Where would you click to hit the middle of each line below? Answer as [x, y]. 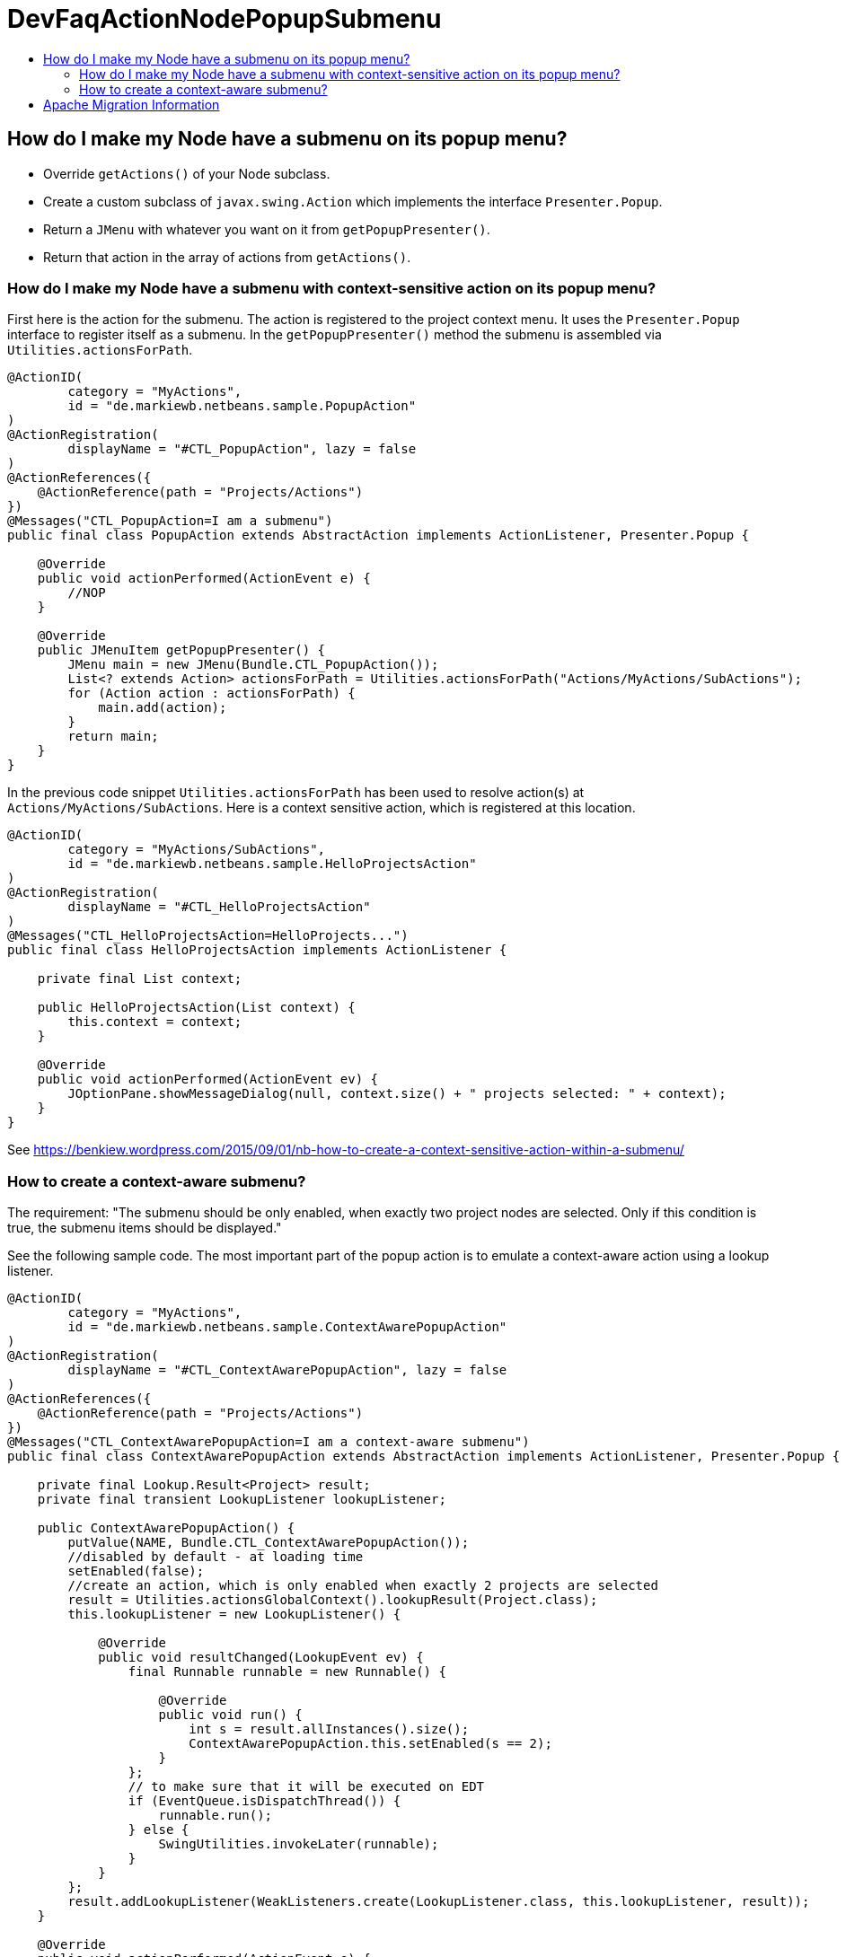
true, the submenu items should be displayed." [145, 1228]
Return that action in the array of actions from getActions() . [227, 257]
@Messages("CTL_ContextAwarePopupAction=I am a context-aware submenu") [269, 1442]
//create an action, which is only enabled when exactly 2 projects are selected [363, 1586]
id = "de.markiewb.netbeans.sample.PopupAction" [242, 406]
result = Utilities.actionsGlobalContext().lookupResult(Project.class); [333, 1600]
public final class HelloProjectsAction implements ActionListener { [257, 950]
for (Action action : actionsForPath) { [211, 693]
